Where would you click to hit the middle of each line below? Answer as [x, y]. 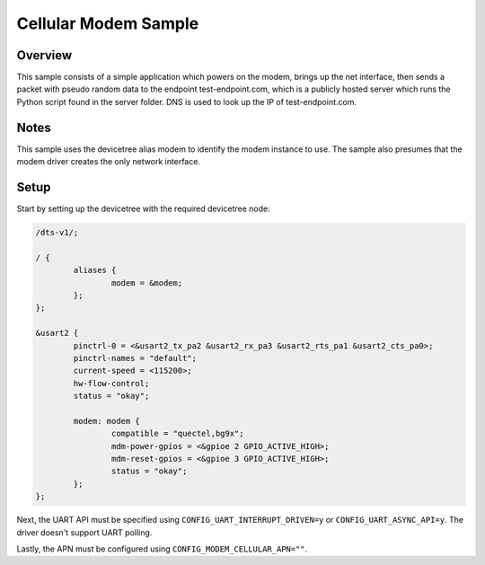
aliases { [95, 270]
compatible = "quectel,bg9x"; [177, 434]
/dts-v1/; [57, 233]
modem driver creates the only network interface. [109, 162]
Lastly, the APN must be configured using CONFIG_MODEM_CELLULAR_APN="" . [162, 549]
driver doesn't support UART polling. [84, 532]
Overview [44, 55]
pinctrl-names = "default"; [135, 358]
